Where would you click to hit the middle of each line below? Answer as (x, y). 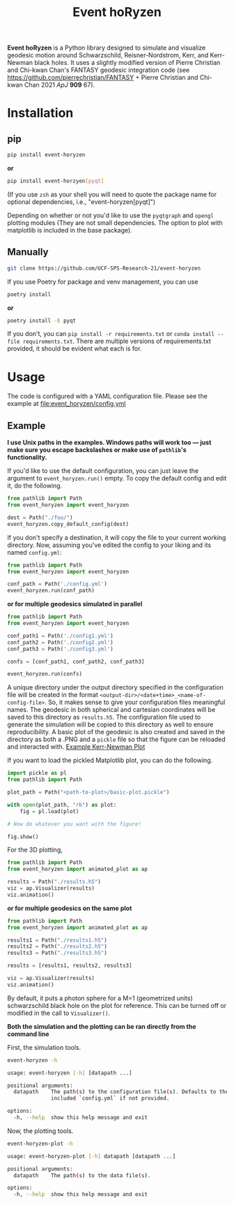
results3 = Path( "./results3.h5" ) (57, 953)
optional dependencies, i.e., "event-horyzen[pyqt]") (81, 202)
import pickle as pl (37, 773)
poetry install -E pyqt (42, 321)
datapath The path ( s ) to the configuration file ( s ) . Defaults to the (121, 1092)
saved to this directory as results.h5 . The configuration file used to (104, 717)
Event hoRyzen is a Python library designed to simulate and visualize (107, 48)
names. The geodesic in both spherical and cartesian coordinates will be (111, 710)
